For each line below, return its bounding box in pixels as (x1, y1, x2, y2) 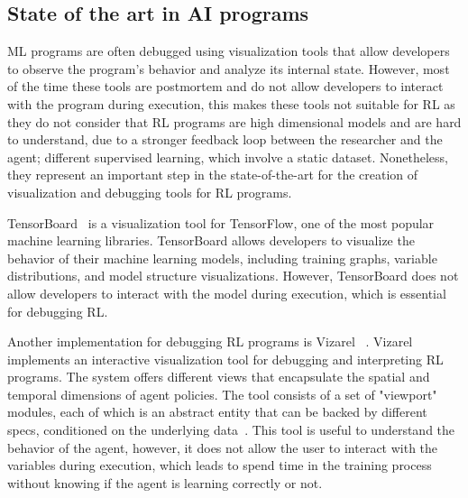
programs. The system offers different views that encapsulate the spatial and (7, 367, 430, 386)
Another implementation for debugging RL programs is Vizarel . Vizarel (7, 332, 413, 351)
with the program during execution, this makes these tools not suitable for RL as (7, 94, 455, 113)
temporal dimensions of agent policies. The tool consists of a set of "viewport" (7, 384, 437, 403)
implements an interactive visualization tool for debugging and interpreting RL (7, 349, 444, 368)
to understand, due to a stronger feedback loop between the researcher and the (7, 130, 443, 149)
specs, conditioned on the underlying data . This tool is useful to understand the (7, 420, 455, 439)
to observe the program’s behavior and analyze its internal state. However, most (7, 59, 450, 78)
